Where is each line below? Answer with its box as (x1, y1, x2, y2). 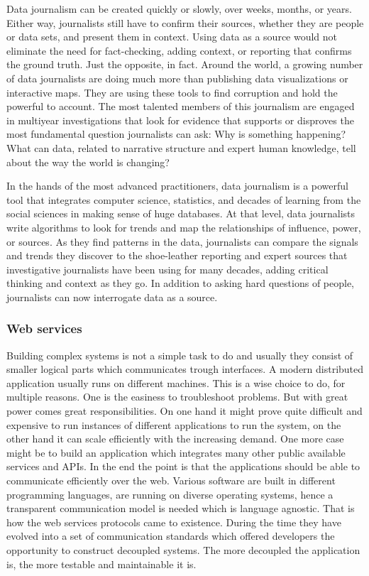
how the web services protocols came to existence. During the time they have (6, 514, 341, 529)
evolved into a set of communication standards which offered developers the (6, 528, 335, 543)
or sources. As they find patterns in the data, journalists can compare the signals (6, 234, 358, 249)
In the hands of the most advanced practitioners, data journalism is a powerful (6, 178, 349, 193)
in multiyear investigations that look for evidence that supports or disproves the (6, 112, 354, 127)
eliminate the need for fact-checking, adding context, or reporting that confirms (6, 43, 352, 58)
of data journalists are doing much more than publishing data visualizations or (6, 70, 348, 85)
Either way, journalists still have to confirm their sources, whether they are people (6, 15, 364, 30)
